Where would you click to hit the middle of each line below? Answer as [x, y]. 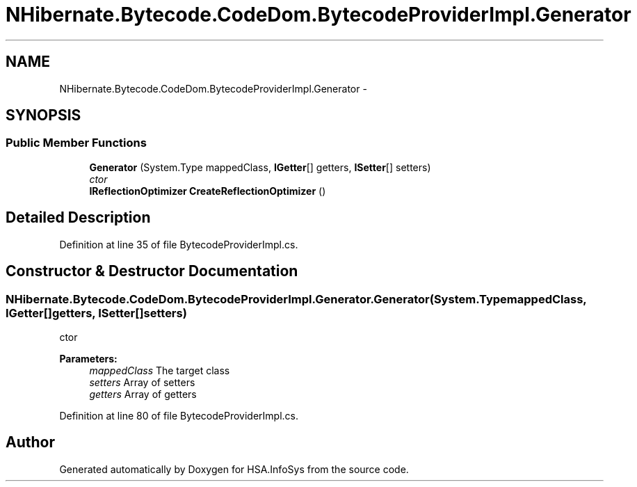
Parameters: [88, 358]
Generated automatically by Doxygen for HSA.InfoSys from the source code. [234, 469]
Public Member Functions [76, 143]
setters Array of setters [142, 382]
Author [30, 442]
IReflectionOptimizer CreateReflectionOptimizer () [208, 191]
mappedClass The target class [160, 370]
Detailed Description [78, 218]
